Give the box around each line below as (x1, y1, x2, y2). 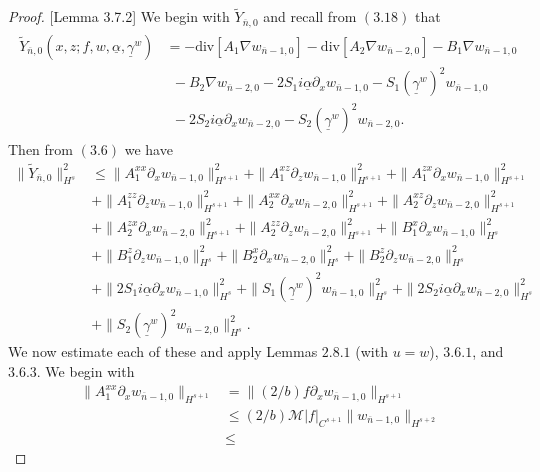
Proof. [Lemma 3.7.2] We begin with (8, 6, 230, 27)
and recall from (263, 6, 357, 27)
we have (124, 138, 173, 159)
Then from (8, 138, 73, 159)
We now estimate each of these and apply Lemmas (8, 341, 318, 362)
